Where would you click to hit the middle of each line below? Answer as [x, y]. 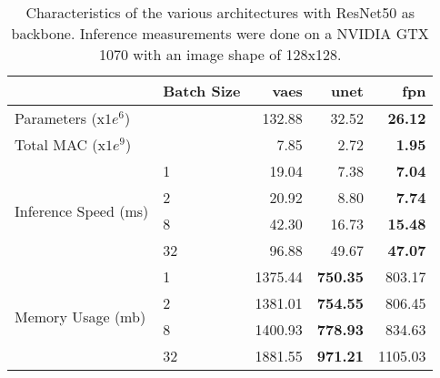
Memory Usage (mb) [80, 316]
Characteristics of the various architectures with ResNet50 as [220, 12]
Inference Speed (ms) [82, 210]
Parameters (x [60, 118]
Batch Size [202, 91]
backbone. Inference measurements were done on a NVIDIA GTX [220, 33]
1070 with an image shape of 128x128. [220, 54]
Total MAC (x [60, 144]
